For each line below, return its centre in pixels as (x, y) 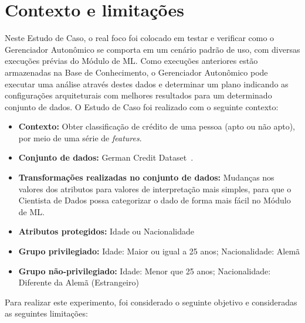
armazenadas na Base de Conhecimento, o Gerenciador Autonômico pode (136, 72)
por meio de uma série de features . (80, 137)
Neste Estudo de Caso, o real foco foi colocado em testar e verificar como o (140, 38)
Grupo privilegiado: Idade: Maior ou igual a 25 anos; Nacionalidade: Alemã (159, 251)
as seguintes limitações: (46, 313)
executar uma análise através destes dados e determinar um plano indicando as (147, 84)
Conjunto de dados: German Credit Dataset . (106, 157)
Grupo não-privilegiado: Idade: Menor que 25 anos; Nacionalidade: (145, 271)
